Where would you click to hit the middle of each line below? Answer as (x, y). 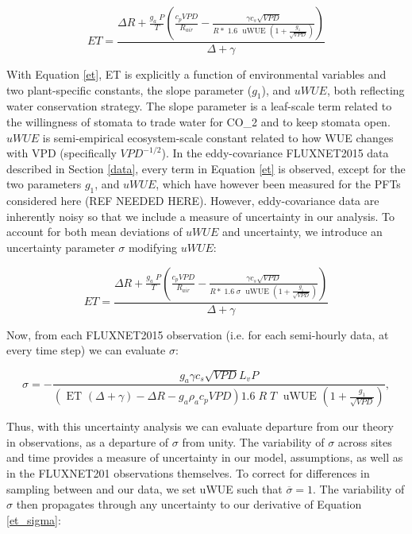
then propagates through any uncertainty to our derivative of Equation (189, 504)
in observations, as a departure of (88, 441)
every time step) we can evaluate (86, 350)
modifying (153, 247)
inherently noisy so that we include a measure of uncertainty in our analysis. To (200, 216)
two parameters (44, 184)
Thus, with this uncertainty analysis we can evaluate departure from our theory (200, 426)
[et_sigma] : (34, 519)
